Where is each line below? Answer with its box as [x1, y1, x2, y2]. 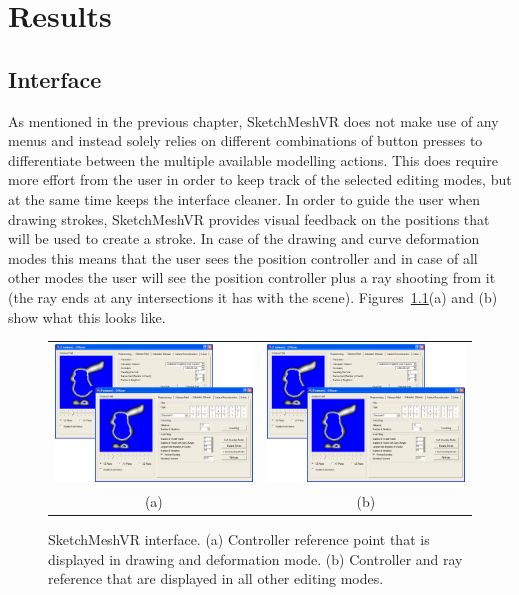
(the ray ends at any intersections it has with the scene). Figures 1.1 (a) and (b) [8, 286, 498, 307]
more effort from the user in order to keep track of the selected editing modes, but [8, 169, 512, 190]
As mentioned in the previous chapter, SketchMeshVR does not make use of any [8, 110, 499, 131]
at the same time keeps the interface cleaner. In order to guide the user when [8, 188, 481, 209]
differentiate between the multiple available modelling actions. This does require [8, 149, 498, 170]
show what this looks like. [8, 306, 166, 327]
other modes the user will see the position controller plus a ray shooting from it [8, 267, 496, 288]
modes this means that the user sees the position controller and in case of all [8, 247, 478, 268]
